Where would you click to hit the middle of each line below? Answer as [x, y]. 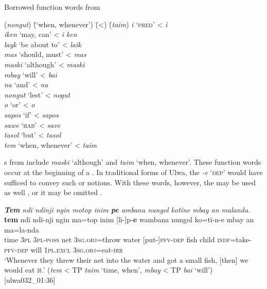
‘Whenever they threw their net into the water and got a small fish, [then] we [126, 259]
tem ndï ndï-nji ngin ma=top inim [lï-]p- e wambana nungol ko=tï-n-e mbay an [129, 219]
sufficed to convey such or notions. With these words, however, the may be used [130, 182]
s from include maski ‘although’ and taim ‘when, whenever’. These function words [133, 162]
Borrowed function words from [52, 7]
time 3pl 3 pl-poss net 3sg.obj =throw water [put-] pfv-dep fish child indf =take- [128, 239]
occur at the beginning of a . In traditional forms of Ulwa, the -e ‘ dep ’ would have [133, 172]
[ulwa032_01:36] [30, 280]
